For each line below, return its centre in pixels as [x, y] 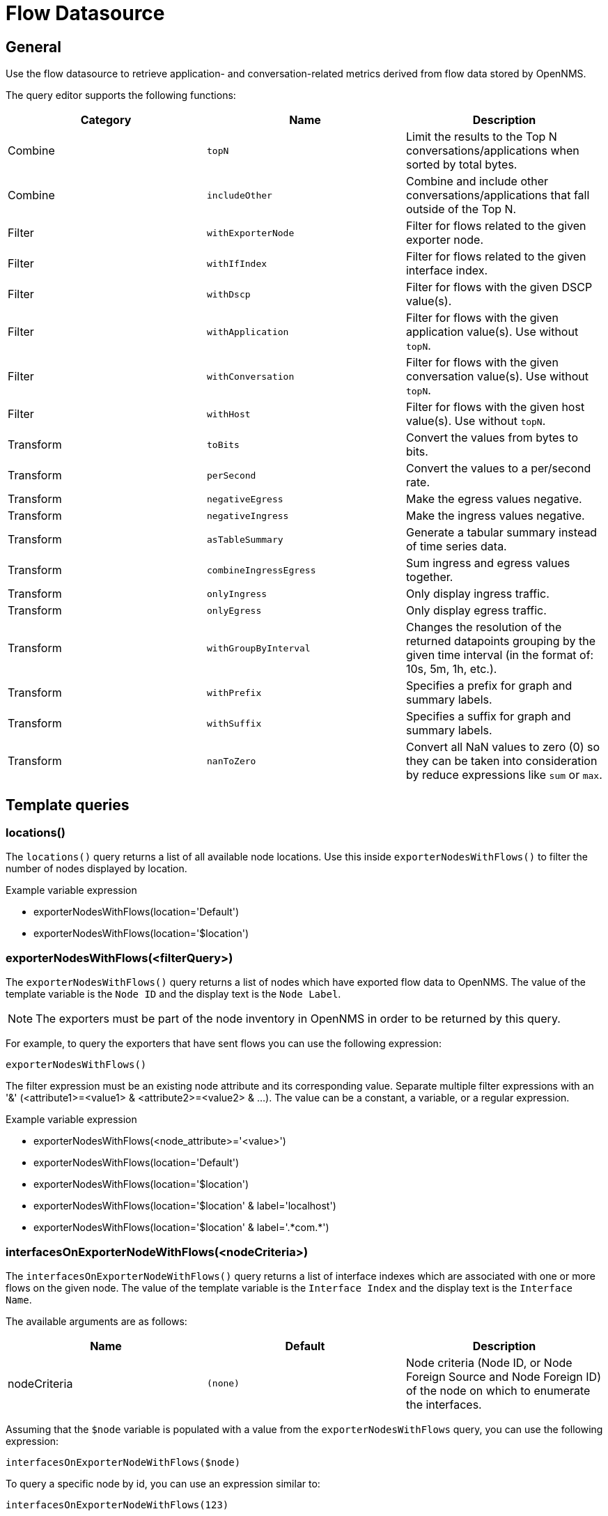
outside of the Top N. [461, 209]
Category [106, 120]
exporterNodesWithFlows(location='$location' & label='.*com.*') [181, 1228]
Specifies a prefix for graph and [489, 686]
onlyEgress [234, 610]
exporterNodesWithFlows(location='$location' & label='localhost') [185, 1206]
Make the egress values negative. [494, 499]
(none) [223, 1384]
